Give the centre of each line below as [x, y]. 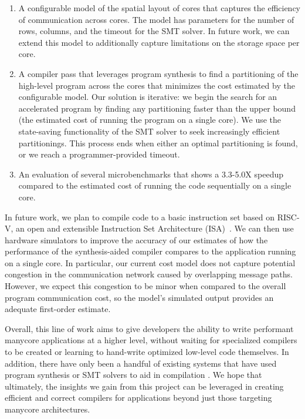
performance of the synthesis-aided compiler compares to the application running [150, 251]
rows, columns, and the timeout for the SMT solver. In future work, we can [154, 31]
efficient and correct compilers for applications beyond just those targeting [138, 398]
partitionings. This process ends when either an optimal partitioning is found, [158, 143]
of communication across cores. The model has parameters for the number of [156, 19]
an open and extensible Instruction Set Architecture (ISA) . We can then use [155, 228]
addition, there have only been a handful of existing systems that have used [141, 363]
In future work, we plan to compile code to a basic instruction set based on [140, 217]
